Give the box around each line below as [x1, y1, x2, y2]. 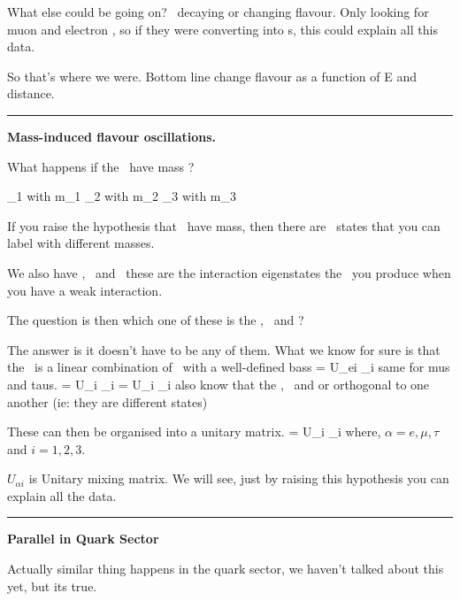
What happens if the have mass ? [7, 157, 195, 175]
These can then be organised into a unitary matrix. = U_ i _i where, [7, 422, 381, 441]
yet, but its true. [7, 576, 97, 595]
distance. [7, 84, 55, 103]
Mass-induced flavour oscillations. [7, 127, 217, 145]
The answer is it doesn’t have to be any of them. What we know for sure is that [7, 340, 441, 358]
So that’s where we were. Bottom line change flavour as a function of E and [7, 66, 418, 85]
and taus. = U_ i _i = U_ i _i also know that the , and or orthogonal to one [7, 374, 430, 393]
